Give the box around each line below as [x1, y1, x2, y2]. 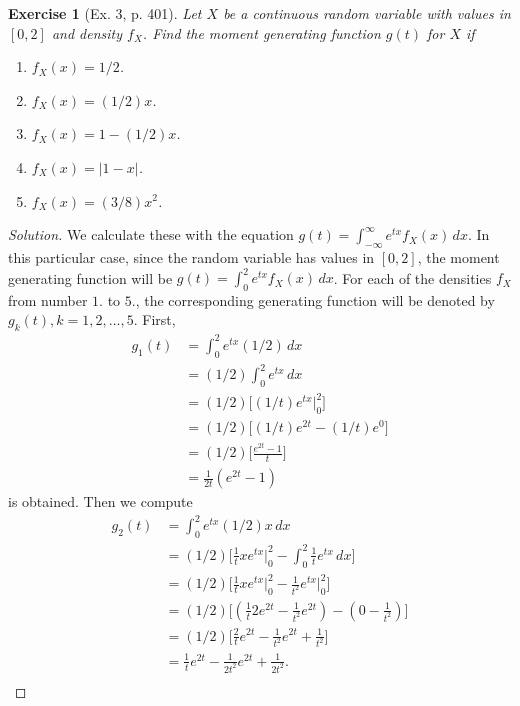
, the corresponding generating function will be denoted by [135, 289, 495, 310]
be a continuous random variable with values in [223, 3, 511, 23]
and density [51, 22, 123, 43]
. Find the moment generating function [142, 22, 381, 43]
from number [8, 289, 88, 310]
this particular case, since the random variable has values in [8, 246, 375, 267]
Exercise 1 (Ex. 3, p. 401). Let [8, 3, 202, 23]
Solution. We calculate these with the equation [8, 224, 294, 245]
